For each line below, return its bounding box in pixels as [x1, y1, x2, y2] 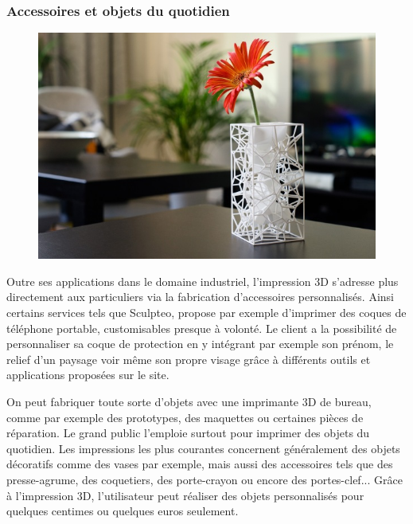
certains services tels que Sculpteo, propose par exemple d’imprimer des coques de [6, 304, 407, 321]
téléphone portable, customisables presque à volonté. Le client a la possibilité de [6, 319, 397, 336]
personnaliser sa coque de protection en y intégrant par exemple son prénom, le [6, 335, 394, 352]
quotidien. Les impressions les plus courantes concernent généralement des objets [6, 440, 400, 456]
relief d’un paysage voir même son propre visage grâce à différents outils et [6, 350, 371, 367]
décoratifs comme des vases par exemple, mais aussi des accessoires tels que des [6, 456, 393, 472]
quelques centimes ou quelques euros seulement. [6, 502, 239, 519]
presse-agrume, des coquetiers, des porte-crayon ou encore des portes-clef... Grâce [6, 471, 403, 488]
